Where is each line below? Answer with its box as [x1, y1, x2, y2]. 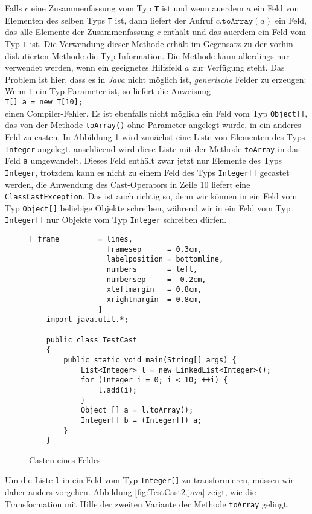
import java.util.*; [46, 315, 129, 324]
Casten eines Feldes [29, 453, 101, 466]
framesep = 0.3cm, [106, 245, 202, 254]
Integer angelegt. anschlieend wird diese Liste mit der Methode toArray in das [5, 142, 300, 155]
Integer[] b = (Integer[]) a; [80, 416, 202, 425]
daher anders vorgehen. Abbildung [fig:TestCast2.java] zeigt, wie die [5, 486, 256, 498]
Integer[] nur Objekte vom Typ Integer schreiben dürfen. [5, 213, 227, 226]
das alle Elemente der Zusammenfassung [5, 25, 154, 38]
